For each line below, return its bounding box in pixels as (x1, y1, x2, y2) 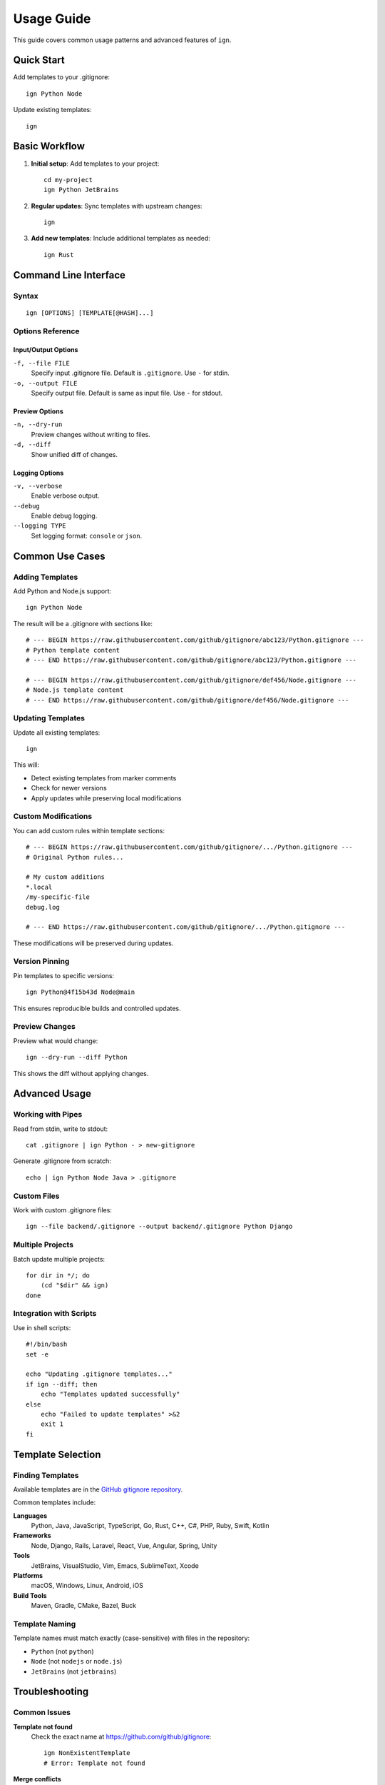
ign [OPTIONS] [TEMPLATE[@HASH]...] (26, 308, 154, 317)
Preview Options (13, 407, 63, 416)
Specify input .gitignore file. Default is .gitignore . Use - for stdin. (31, 368, 230, 378)
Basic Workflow (13, 140, 86, 153)
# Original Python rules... (26, 853, 124, 861)
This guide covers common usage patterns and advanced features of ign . (13, 36, 232, 44)
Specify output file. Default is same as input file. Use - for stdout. (31, 388, 223, 397)
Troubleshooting (13, 1686, 89, 1698)
